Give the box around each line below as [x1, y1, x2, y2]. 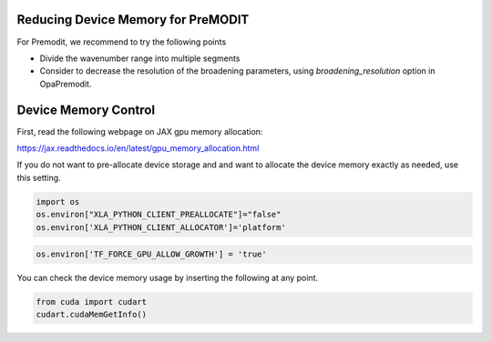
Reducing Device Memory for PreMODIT [16, 12, 250, 27]
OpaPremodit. [39, 78, 92, 89]
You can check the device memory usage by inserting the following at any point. [16, 273, 319, 284]
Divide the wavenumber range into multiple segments [39, 53, 241, 64]
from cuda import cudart [36, 297, 148, 307]
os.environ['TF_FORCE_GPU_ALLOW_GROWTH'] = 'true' [36, 249, 268, 259]
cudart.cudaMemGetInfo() [36, 309, 148, 320]
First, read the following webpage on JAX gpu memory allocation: [16, 126, 263, 136]
